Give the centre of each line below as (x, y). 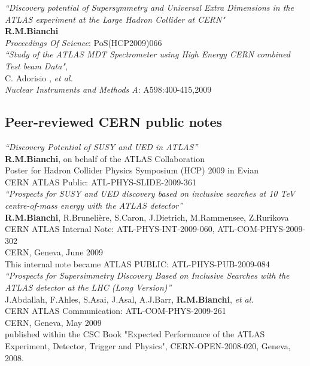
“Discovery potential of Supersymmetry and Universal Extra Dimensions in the (149, 7)
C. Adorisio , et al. (39, 77)
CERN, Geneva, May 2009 (53, 322)
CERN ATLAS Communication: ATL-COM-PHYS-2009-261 (116, 311)
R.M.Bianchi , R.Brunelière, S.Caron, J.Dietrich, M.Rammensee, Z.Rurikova (147, 217)
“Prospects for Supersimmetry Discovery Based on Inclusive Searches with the (147, 275)
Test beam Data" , (36, 65)
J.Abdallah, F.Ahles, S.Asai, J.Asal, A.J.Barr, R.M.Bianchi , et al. (129, 299)
